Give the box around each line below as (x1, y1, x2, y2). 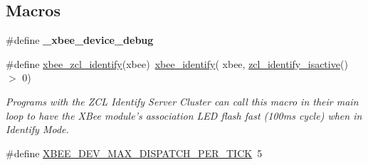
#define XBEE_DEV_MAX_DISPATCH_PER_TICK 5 (6, 145, 263, 160)
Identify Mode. (6, 122, 69, 137)
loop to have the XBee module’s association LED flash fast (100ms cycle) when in (6, 108, 362, 123)
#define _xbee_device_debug (6, 33, 154, 47)
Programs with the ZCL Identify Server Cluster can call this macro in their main (6, 93, 359, 108)
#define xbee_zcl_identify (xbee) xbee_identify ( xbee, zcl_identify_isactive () (6, 56, 348, 71)
